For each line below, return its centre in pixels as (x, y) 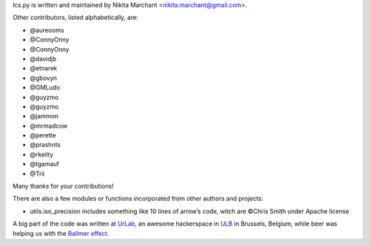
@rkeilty (42, 154)
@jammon (44, 116)
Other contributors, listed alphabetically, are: (75, 18)
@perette (43, 135)
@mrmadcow (49, 126)
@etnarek (44, 68)
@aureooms (47, 30)
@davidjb (43, 59)
